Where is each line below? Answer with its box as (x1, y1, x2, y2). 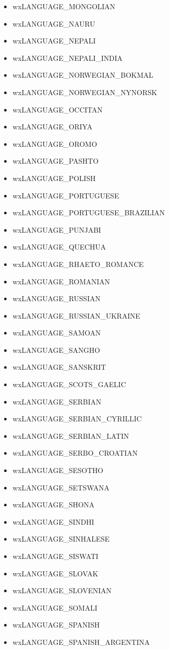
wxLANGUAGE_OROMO (12, 138, 98, 149)
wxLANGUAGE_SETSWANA (12, 482, 110, 492)
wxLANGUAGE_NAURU (12, 18, 95, 29)
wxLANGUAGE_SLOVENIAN (12, 585, 112, 596)
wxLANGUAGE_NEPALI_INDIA (12, 52, 123, 63)
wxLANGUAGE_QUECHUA (12, 241, 106, 252)
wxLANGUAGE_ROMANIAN (12, 276, 110, 286)
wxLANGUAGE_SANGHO (12, 344, 100, 355)
